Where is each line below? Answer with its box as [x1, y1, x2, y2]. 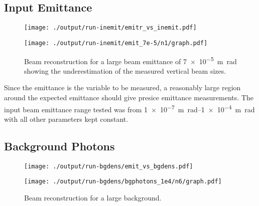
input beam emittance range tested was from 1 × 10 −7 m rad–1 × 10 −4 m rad [4, 102, 255, 114]
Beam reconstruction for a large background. [24, 192, 162, 202]
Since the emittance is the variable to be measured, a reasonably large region [4, 82, 241, 93]
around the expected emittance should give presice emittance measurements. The [4, 92, 253, 102]
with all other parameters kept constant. [4, 113, 128, 124]
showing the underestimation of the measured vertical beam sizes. [24, 65, 226, 76]
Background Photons [4, 138, 115, 153]
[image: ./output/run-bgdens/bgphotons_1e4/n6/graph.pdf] [24, 178, 222, 185]
